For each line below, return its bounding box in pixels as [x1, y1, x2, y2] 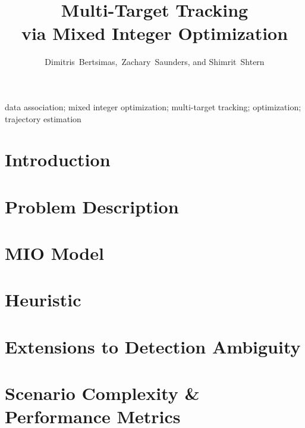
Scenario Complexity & [5, 381, 200, 405]
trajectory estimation [5, 112, 81, 125]
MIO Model [5, 241, 104, 265]
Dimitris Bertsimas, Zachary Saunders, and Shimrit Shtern [45, 55, 265, 68]
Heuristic [5, 287, 81, 312]
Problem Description [5, 194, 179, 218]
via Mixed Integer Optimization [21, 21, 288, 45]
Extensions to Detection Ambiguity [5, 334, 301, 358]
